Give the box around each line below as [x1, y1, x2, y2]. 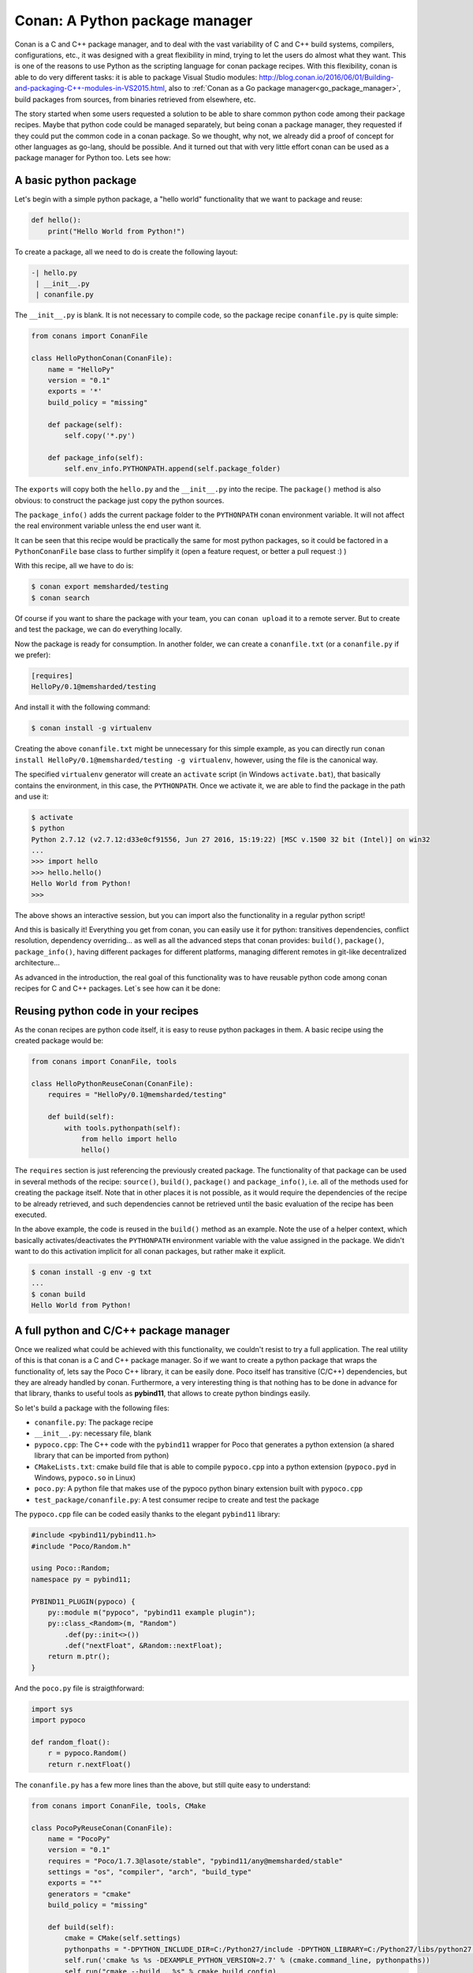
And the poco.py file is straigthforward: [14, 1683, 145, 1693]
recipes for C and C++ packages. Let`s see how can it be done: [14, 983, 221, 993]
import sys [31, 1705, 73, 1713]
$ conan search [31, 593, 90, 602]
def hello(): [31, 215, 82, 225]
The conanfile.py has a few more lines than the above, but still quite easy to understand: [14, 1780, 311, 1789]
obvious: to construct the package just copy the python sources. [14, 496, 225, 505]
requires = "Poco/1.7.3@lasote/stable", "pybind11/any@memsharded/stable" [47, 1856, 343, 1866]
